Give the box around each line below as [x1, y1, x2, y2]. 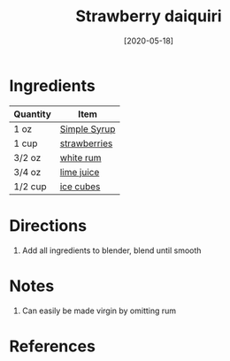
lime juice [59, 165, 100, 178]
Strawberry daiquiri [74, 6, 223, 27]
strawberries [59, 137, 113, 150]
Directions [9, 215, 87, 235]
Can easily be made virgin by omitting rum [21, 305, 177, 316]
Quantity [13, 108, 51, 120]
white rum [59, 151, 102, 164]
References [9, 336, 96, 356]
